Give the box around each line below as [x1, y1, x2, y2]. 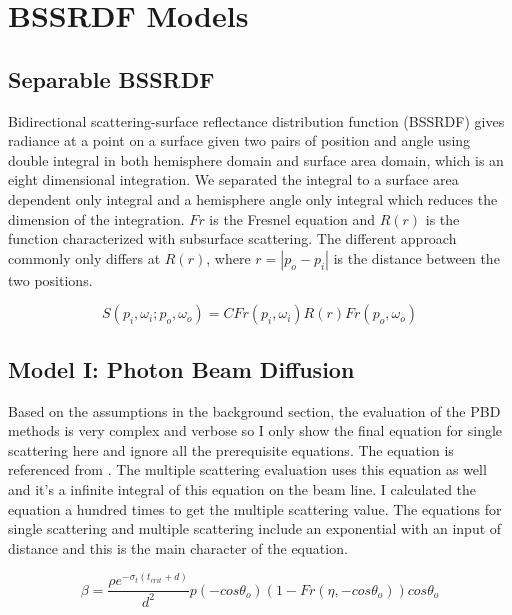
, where [206, 247, 251, 268]
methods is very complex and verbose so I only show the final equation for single [8, 420, 503, 441]
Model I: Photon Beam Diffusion [8, 353, 355, 384]
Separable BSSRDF [8, 63, 215, 94]
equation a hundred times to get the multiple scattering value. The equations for [8, 498, 502, 519]
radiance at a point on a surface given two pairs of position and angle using [8, 130, 471, 151]
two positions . [8, 269, 93, 290]
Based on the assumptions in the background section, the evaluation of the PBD [8, 400, 501, 421]
